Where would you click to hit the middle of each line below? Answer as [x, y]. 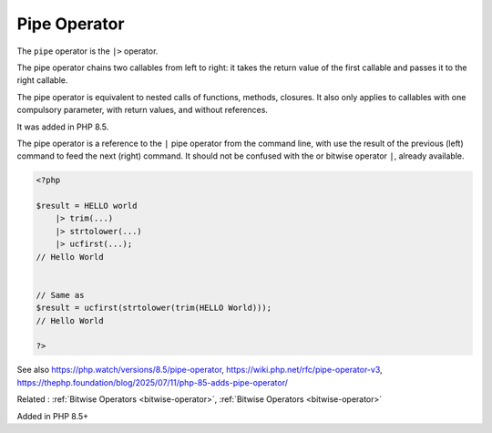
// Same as [60, 295]
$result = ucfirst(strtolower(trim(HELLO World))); [154, 308]
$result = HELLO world [87, 206]
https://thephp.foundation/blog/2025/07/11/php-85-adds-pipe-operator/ [153, 382]
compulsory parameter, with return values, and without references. [143, 110]
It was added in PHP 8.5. [63, 127]
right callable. [42, 80]
